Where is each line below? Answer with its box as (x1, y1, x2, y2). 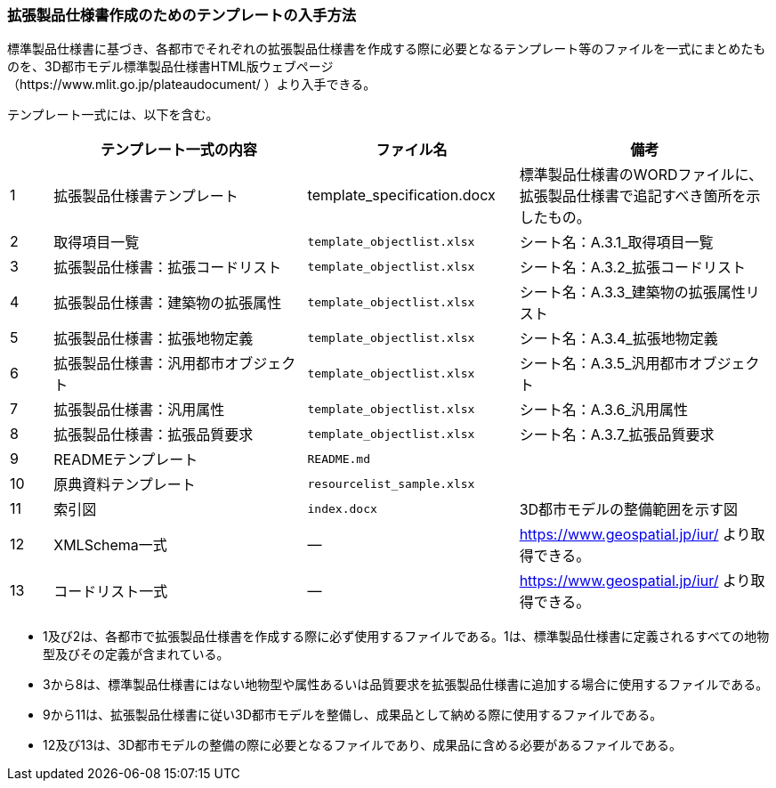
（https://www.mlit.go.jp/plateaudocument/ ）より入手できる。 (7, 77, 376, 93)
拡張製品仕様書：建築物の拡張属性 (53, 294, 282, 313)
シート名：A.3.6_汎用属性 (519, 401, 689, 419)
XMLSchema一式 (53, 536, 167, 555)
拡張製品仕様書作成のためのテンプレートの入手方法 (7, 6, 357, 24)
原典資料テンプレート (53, 475, 196, 494)
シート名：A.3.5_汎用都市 (519, 354, 689, 373)
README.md (307, 451, 370, 466)
